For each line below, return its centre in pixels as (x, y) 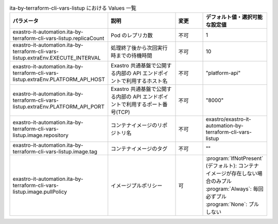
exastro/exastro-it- (229, 119)
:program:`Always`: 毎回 (234, 189)
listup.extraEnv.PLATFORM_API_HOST (59, 80)
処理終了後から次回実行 (139, 48)
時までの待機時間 (132, 55)
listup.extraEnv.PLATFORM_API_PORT (59, 107)
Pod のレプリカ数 (132, 35)
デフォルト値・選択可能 (234, 17)
